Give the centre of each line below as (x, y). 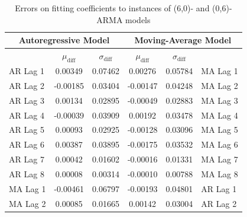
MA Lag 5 (220, 130)
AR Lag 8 (27, 173)
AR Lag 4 (27, 115)
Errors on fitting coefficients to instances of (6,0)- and (112, 8)
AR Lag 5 (27, 130)
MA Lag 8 (220, 173)
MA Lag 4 (220, 115)
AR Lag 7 (27, 159)
